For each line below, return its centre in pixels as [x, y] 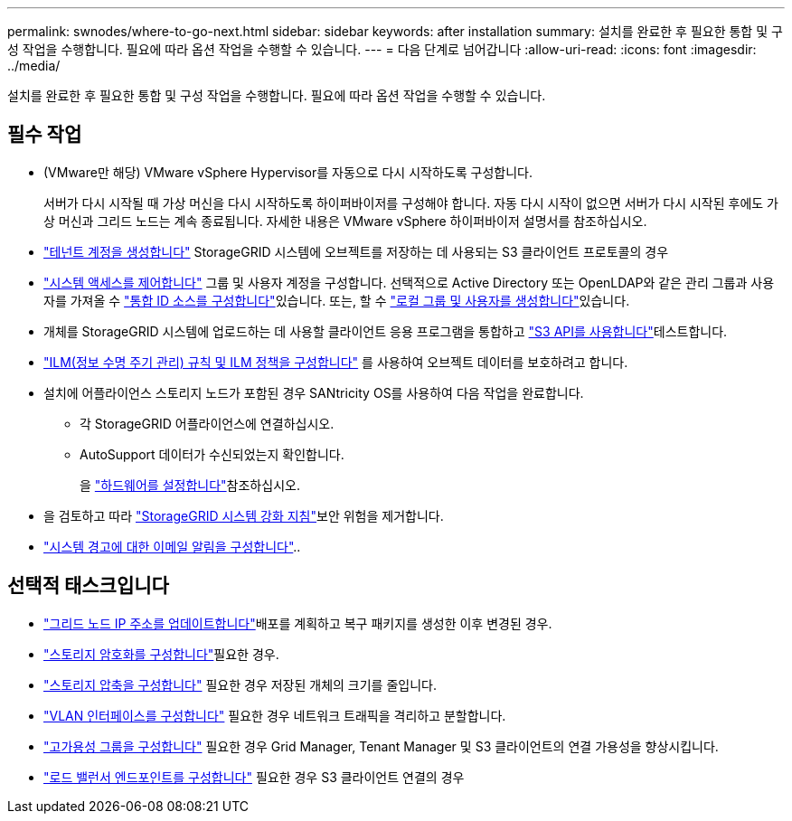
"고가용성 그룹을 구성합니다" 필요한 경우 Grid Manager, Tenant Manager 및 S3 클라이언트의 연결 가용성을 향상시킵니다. [381, 746]
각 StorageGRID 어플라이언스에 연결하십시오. [207, 423]
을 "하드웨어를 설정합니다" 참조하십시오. [190, 485]
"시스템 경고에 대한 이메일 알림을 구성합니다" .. [172, 546]
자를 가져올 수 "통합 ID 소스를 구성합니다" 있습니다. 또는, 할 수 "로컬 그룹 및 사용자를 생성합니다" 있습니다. [337, 300]
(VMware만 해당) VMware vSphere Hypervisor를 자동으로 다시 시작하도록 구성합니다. [288, 172]
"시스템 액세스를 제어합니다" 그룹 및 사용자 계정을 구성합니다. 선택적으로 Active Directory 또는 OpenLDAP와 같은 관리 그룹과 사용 [409, 282]
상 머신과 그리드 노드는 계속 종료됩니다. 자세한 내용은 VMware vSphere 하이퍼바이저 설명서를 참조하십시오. [345, 221]
